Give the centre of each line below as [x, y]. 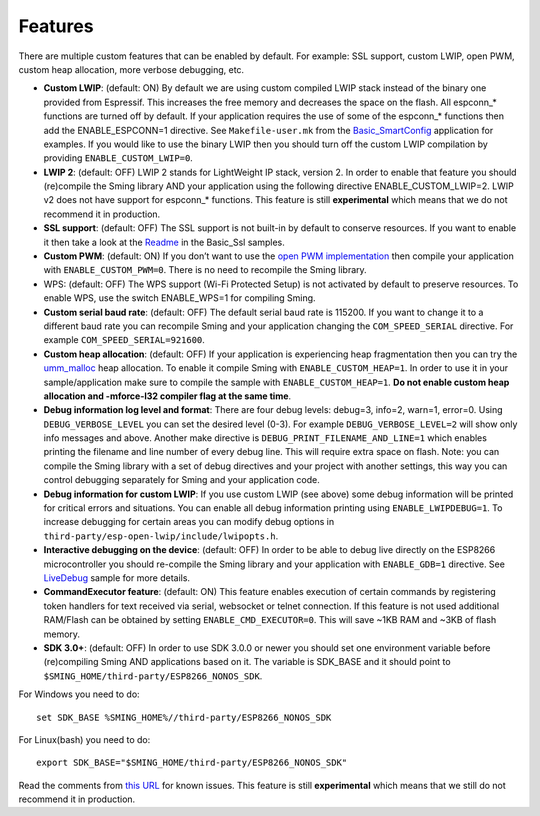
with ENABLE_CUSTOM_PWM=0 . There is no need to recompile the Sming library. [205, 270]
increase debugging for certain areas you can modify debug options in [189, 522]
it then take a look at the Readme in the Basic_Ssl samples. [164, 242]
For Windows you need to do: [79, 694]
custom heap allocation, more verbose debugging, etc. [131, 69]
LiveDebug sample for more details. [116, 578]
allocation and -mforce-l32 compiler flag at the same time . [167, 396]
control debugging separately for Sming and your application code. [181, 480]
